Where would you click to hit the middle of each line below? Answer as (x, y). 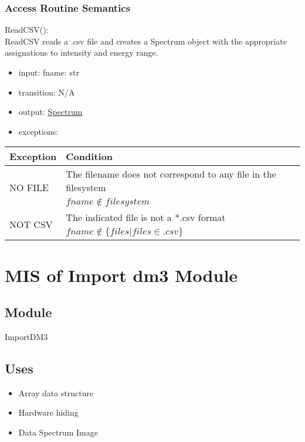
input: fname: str (49, 72)
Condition (89, 157)
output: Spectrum (50, 112)
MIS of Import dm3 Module (121, 275)
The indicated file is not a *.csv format (146, 217)
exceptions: (38, 131)
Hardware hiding (48, 412)
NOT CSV (31, 224)
